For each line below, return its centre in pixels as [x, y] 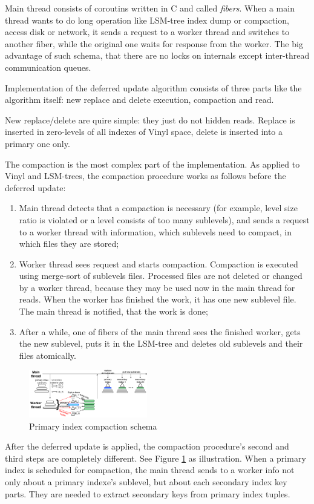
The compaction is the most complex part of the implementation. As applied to [152, 164]
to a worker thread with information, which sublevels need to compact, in [155, 231]
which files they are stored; [69, 244]
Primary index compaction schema [93, 426]
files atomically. [47, 355]
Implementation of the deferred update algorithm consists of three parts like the [153, 87]
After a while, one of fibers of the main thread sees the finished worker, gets [160, 331]
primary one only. [38, 143]
